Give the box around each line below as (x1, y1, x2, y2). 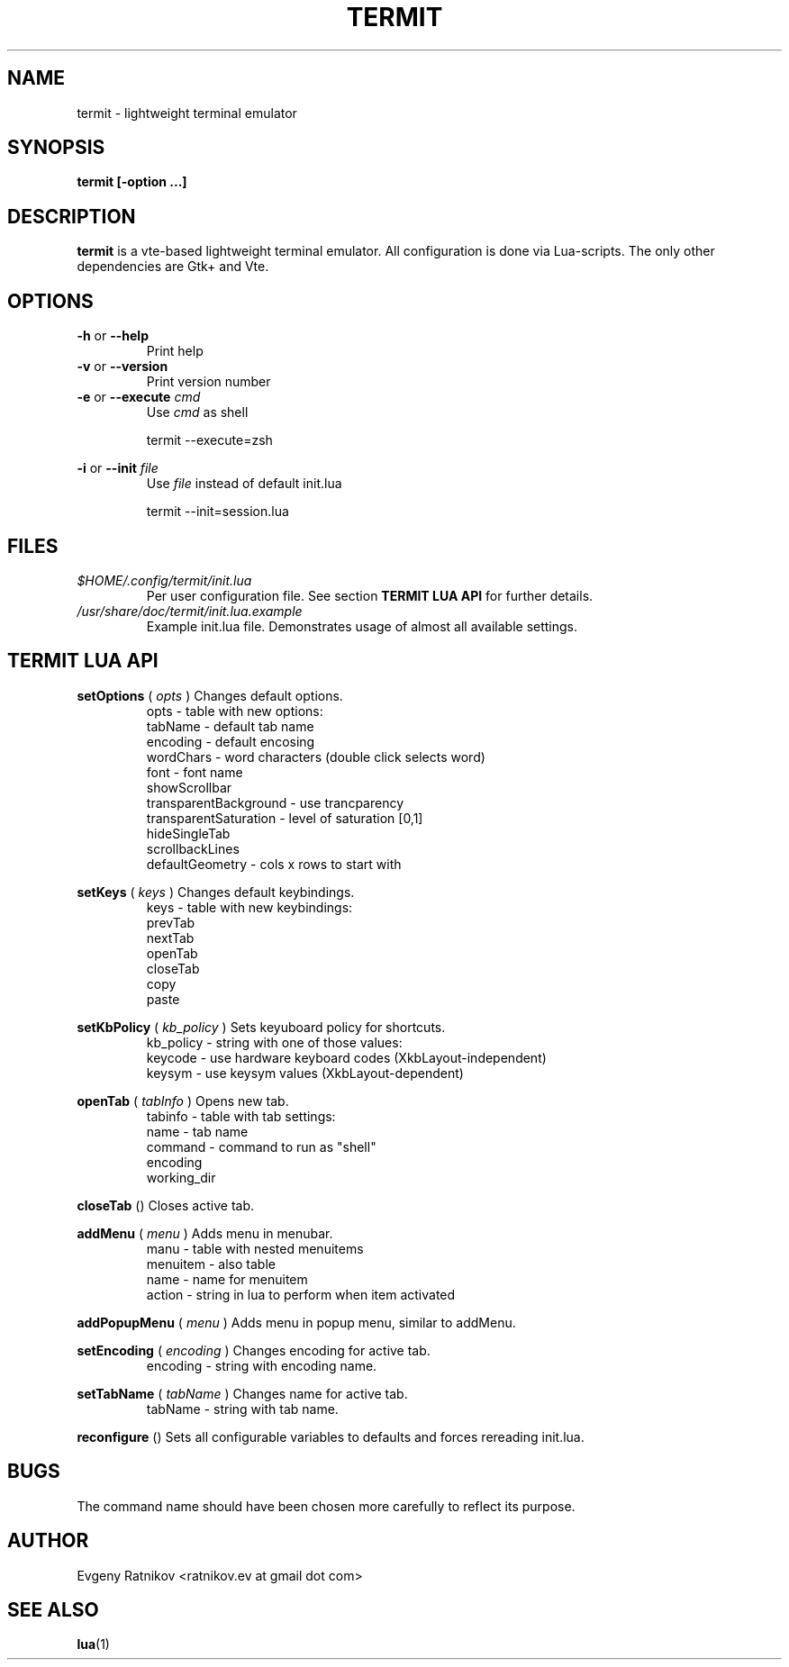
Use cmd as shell (146, 404, 249, 421)
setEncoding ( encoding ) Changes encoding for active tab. (77, 1342, 431, 1358)
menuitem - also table (146, 1255, 276, 1272)
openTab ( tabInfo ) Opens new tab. (77, 1092, 289, 1109)
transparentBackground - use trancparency (146, 794, 404, 811)
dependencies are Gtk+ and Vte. (77, 258, 269, 275)
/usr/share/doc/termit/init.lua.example (77, 602, 303, 619)
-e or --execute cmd (77, 389, 201, 405)
